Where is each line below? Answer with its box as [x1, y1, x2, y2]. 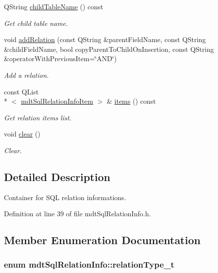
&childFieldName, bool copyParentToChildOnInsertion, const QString [4, 44, 214, 54]
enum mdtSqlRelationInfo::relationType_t [4, 258, 175, 270]
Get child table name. [4, 18, 68, 28]
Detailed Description [4, 169, 111, 184]
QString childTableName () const [4, 1, 103, 11]
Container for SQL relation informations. [4, 192, 126, 202]
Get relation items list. [4, 112, 72, 122]
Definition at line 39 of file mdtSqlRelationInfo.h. [4, 208, 151, 219]
